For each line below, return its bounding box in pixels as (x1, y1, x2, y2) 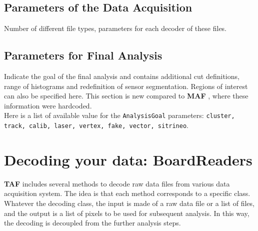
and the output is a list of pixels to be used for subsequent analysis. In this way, (4, 207, 249, 218)
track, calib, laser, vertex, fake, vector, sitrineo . (4, 120, 189, 130)
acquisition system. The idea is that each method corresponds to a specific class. (4, 188, 250, 198)
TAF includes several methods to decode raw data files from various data (4, 178, 230, 188)
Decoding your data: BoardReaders (4, 149, 252, 169)
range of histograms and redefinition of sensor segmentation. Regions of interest (4, 80, 248, 91)
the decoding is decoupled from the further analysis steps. (4, 217, 181, 228)
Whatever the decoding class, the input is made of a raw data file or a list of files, (4, 198, 254, 208)
